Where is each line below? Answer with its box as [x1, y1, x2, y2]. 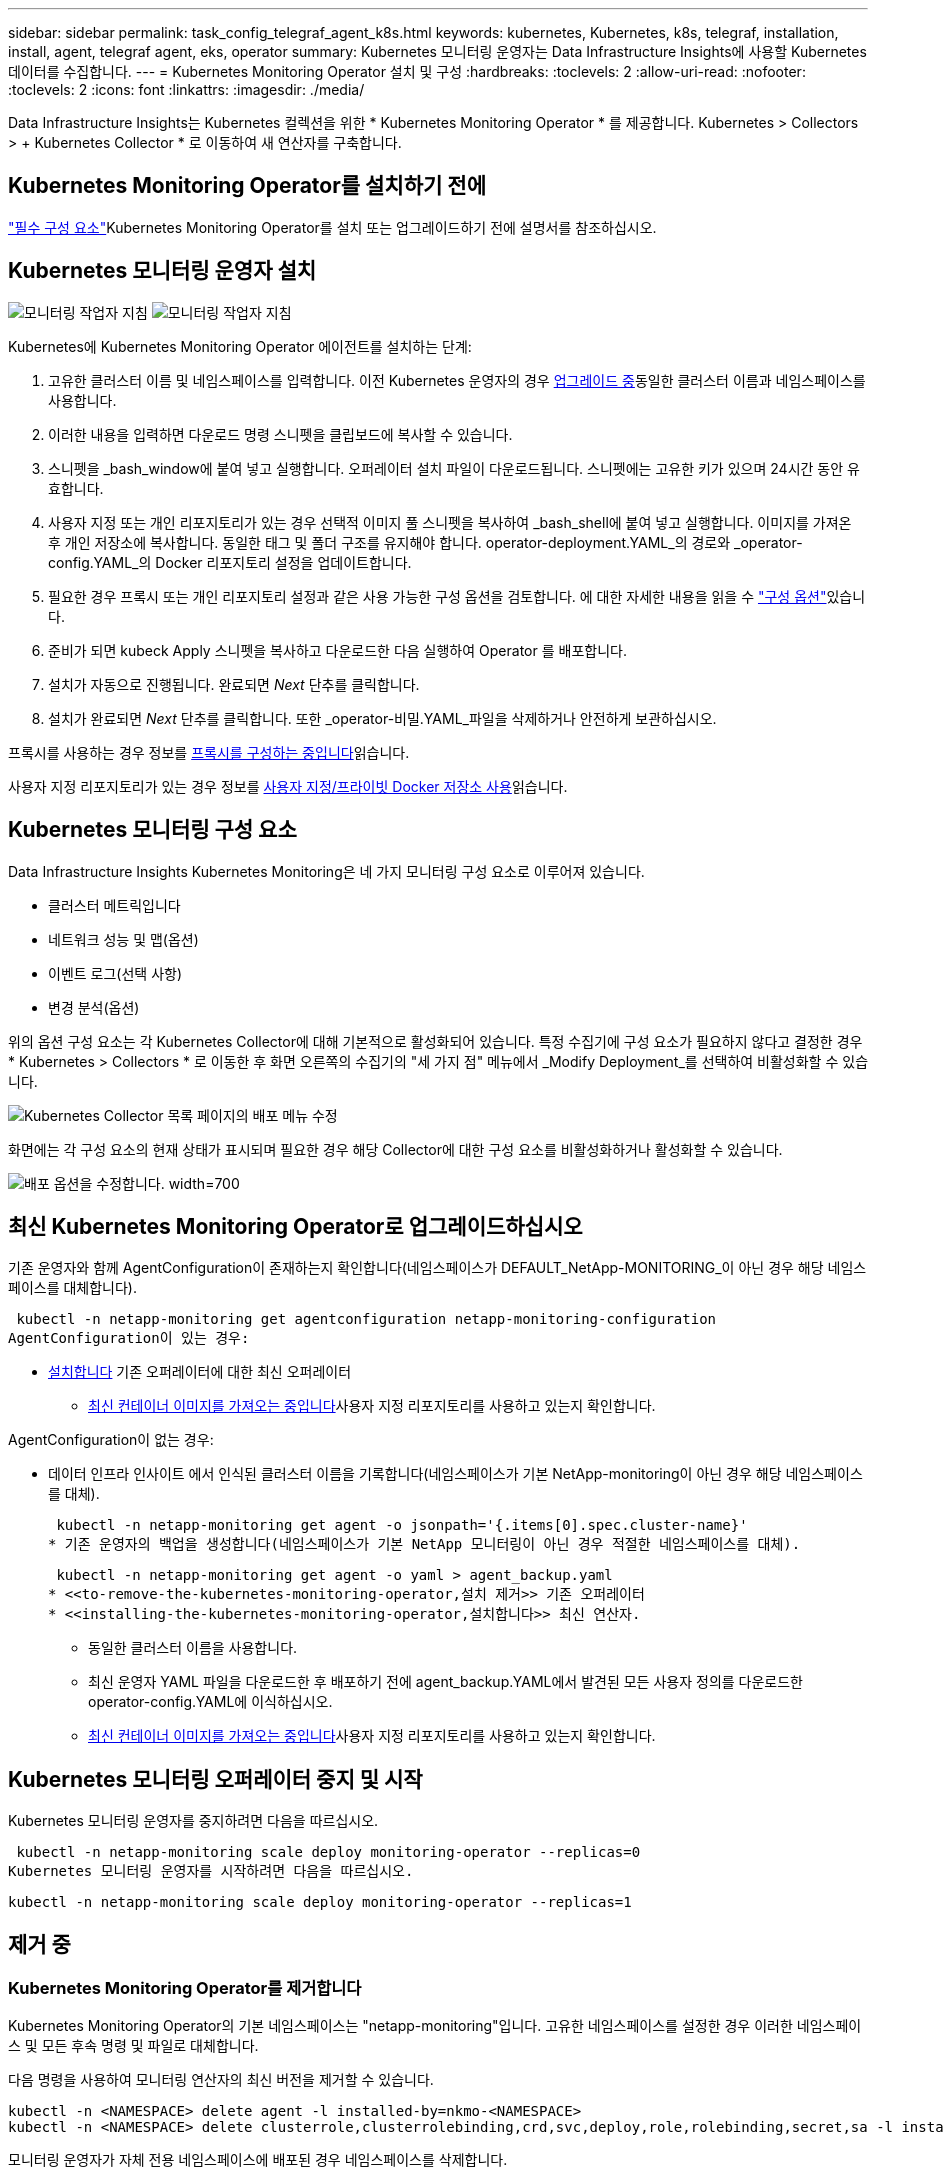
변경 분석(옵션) [48, 998, 140, 1016]
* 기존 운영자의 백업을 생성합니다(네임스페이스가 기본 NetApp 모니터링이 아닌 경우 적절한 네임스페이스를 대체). [48, 1536, 801, 1553]
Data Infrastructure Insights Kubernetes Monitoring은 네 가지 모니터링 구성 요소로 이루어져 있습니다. [8, 862, 645, 880]
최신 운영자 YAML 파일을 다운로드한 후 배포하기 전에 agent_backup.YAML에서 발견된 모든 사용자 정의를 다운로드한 [88, 1673, 803, 1691]
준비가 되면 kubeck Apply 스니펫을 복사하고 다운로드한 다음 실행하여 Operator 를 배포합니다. [48, 641, 627, 659]
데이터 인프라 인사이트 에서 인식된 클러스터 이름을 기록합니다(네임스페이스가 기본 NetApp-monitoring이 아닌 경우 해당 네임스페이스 [48, 1465, 863, 1483]
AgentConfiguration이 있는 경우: [8, 1330, 250, 1347]
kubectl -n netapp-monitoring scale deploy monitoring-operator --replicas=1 [8, 1894, 632, 1911]
